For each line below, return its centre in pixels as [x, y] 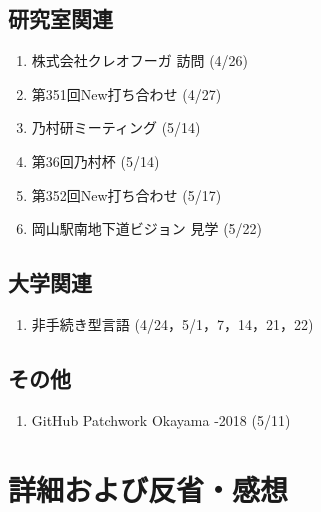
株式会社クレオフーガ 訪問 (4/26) [140, 60]
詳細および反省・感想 [148, 488]
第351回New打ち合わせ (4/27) [126, 93]
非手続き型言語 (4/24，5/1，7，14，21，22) [172, 323]
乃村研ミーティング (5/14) [116, 127]
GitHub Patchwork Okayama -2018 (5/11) [161, 419]
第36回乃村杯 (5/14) [95, 160]
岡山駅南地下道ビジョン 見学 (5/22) [147, 228]
